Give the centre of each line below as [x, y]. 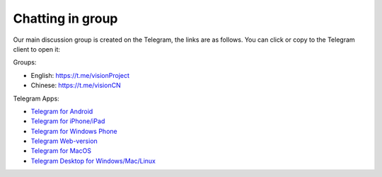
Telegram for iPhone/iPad [68, 121]
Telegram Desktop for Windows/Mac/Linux [93, 161]
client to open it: [36, 49]
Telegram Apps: [36, 98]
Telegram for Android [62, 111]
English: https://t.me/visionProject [80, 75]
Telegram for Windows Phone [74, 131]
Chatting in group [65, 18]
